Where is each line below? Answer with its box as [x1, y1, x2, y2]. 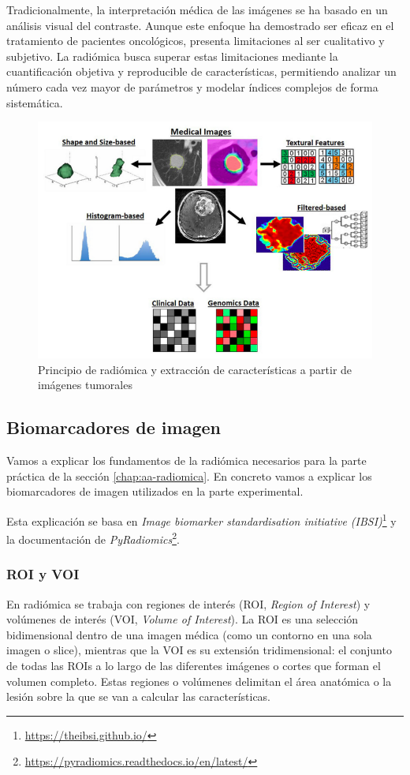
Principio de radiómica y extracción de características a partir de [38, 361, 352, 377]
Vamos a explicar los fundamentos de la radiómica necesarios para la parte [6, 452, 367, 469]
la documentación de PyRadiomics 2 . [6, 529, 180, 547]
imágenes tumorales [38, 376, 132, 393]
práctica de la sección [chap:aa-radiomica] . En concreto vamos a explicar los [6, 467, 372, 484]
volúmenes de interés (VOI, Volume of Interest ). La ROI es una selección [6, 611, 359, 627]
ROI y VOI [6, 564, 80, 584]
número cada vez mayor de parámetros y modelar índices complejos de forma [6, 78, 378, 95]
